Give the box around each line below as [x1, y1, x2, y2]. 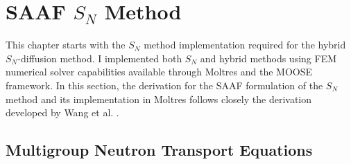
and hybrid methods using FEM [200, 51, 336, 65]
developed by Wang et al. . [6, 105, 119, 120]
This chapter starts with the [6, 37, 126, 52]
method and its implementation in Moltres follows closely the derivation [6, 91, 311, 106]
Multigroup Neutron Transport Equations [6, 139, 313, 161]
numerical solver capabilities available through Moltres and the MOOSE [6, 64, 313, 79]
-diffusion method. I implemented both [17, 51, 182, 65]
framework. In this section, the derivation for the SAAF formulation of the [6, 78, 323, 92]
